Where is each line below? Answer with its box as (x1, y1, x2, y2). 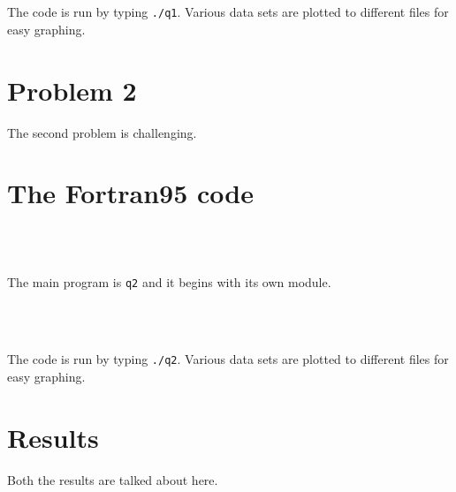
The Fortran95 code (7, 175, 254, 211)
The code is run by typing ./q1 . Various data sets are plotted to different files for (7, 3, 449, 21)
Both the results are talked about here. (7, 470, 218, 488)
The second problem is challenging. (7, 123, 197, 141)
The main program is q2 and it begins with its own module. (7, 273, 331, 291)
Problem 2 (7, 72, 137, 108)
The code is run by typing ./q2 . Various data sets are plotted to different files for (7, 350, 449, 368)
